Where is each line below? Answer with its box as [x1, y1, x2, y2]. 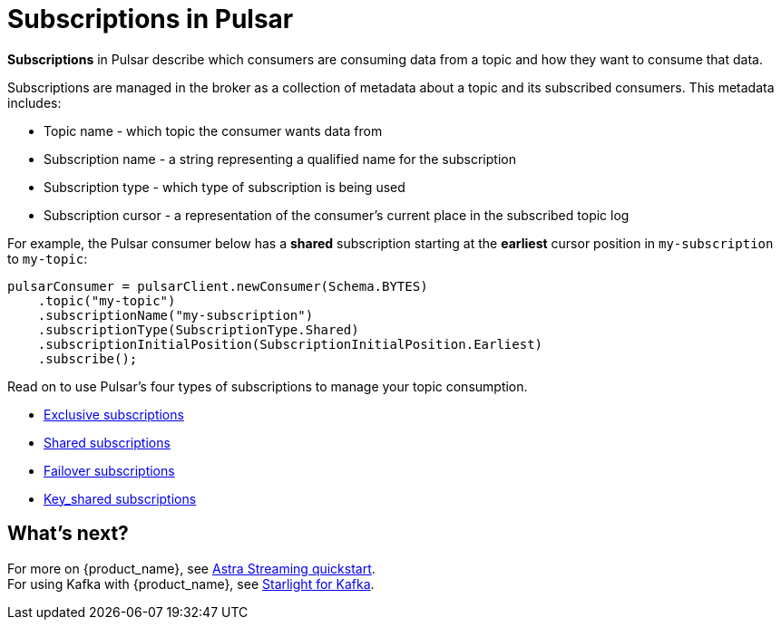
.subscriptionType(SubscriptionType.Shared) [37, 322, 359, 337]
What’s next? [7, 522, 129, 545]
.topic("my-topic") [37, 293, 176, 308]
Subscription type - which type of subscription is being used [44, 178, 405, 195]
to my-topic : [7, 250, 88, 266]
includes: [7, 94, 62, 111]
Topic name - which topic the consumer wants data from [44, 122, 383, 139]
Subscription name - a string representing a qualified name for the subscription [44, 150, 516, 167]
